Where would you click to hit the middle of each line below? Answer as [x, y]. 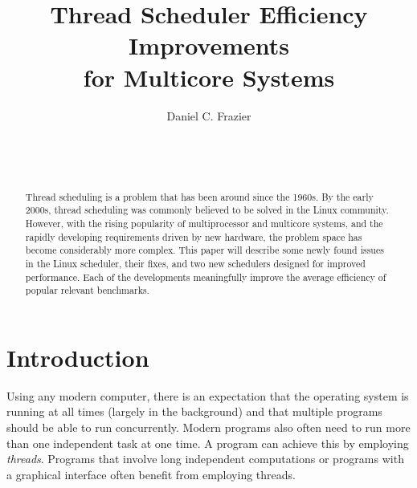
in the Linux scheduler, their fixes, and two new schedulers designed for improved [195, 263]
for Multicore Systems [209, 77]
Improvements [209, 45]
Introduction [78, 357]
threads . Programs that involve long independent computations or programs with [205, 459]
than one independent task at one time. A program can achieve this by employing [208, 443]
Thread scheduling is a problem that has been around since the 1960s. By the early [199, 196]
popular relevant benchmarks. [87, 290]
